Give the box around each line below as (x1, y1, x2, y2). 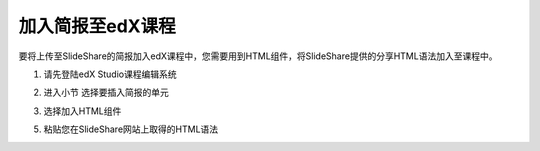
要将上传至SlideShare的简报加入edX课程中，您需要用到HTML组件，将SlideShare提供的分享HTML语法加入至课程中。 (18, 50, 498, 62)
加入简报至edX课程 (18, 15, 177, 37)
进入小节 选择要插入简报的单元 (43, 86, 169, 99)
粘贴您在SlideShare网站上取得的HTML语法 (43, 123, 219, 135)
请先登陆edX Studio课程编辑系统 (43, 68, 177, 80)
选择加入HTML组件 (43, 105, 122, 117)
